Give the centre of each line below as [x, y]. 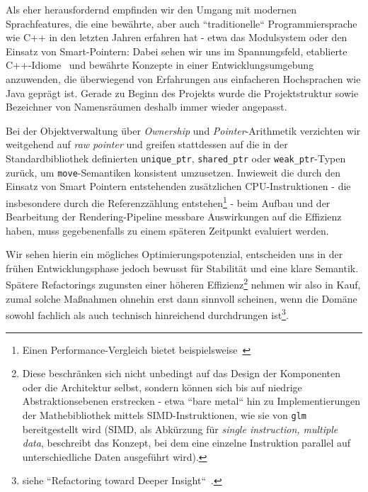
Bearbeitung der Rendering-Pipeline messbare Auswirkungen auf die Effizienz [174, 217]
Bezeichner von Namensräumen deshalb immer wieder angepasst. [146, 107]
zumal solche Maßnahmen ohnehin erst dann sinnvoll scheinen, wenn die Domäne [182, 298]
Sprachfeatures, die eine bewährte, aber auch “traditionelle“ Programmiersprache [182, 23]
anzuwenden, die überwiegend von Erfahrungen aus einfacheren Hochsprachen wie [183, 78]
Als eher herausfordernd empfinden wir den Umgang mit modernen [151, 9]
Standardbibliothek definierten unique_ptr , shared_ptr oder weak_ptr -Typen [176, 158]
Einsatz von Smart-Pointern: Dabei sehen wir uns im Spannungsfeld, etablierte [177, 51]
